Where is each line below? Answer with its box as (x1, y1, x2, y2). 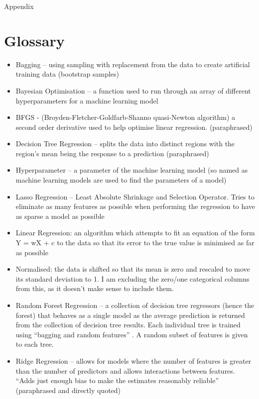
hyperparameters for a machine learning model (15, 95, 158, 105)
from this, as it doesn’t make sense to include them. (15, 283, 174, 294)
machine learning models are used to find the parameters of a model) (15, 175, 227, 185)
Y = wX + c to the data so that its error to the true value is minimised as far (15, 237, 255, 248)
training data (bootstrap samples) (15, 69, 120, 79)
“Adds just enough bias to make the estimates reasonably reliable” (15, 375, 219, 386)
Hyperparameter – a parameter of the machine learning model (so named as (15, 165, 248, 175)
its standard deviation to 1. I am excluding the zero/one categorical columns (15, 273, 250, 284)
